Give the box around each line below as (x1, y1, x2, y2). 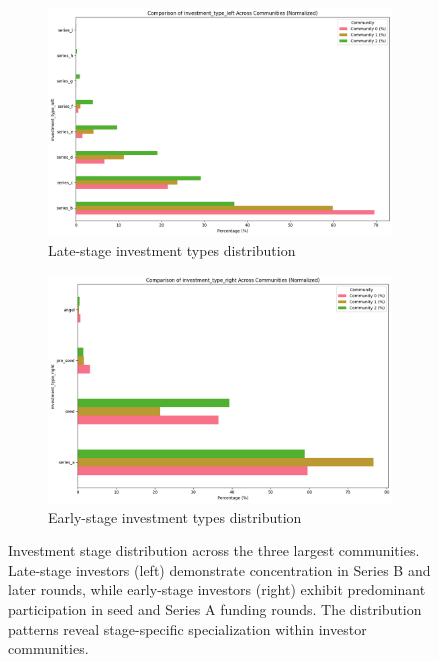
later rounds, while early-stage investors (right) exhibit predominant (8, 579, 426, 600)
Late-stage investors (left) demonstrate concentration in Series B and (8, 559, 431, 580)
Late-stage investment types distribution (48, 240, 296, 261)
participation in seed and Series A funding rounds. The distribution (8, 599, 422, 620)
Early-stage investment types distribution (48, 506, 302, 527)
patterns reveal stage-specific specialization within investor (8, 618, 367, 639)
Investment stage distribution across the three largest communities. (8, 540, 420, 561)
